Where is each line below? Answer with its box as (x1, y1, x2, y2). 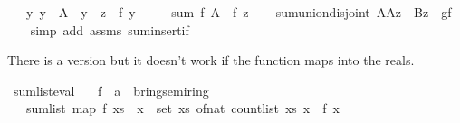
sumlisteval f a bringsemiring (13, 80, 209, 99)
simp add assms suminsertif (30, 20, 189, 39)
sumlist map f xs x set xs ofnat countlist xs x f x (25, 99, 340, 118)
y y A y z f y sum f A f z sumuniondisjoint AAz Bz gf (25, 3, 452, 21)
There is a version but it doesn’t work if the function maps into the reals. (7, 51, 415, 70)
